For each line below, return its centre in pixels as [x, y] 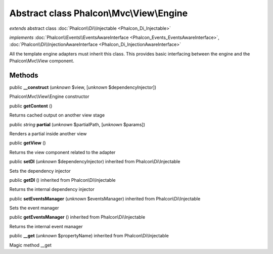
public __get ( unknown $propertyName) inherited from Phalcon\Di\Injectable [89, 236]
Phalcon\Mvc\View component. [42, 61]
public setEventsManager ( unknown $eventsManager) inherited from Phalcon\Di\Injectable [105, 198]
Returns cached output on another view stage [57, 115]
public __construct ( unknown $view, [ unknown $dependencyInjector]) [83, 87]
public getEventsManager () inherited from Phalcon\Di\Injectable [77, 217]
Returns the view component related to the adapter [62, 152]
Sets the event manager [34, 208]
